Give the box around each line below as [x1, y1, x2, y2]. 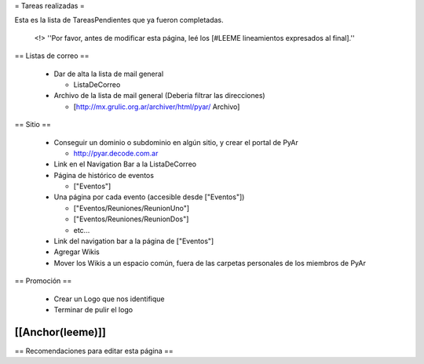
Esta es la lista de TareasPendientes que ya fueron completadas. [14, 16, 224, 25]
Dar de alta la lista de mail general [53, 69, 164, 78]
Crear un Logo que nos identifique [53, 294, 165, 304]
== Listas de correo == [14, 51, 90, 60]
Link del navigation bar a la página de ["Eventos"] [53, 236, 214, 246]
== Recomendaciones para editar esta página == [14, 346, 174, 355]
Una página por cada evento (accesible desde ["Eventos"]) [53, 192, 245, 202]
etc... [73, 225, 90, 235]
